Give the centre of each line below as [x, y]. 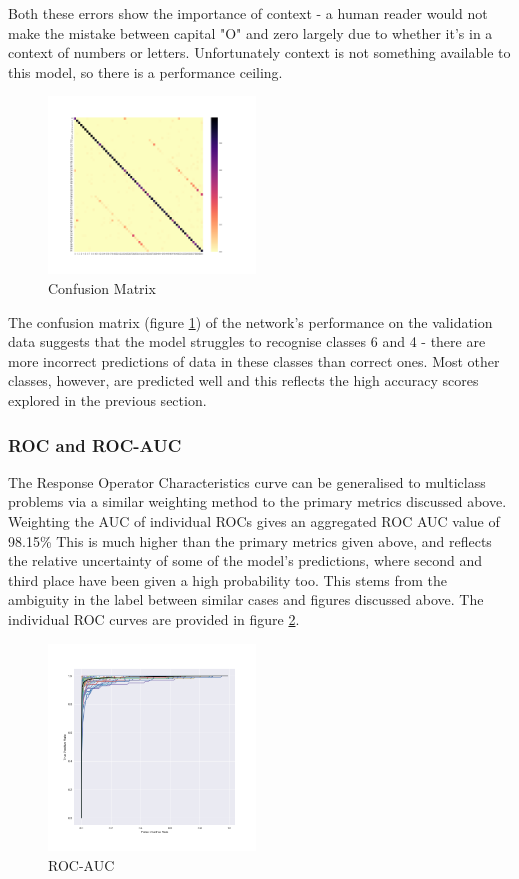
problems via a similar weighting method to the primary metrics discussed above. [257, 501]
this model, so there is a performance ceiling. [145, 71]
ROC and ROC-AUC [95, 444]
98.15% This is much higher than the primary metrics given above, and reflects [250, 540]
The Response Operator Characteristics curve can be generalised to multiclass [247, 481]
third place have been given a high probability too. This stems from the [228, 579]
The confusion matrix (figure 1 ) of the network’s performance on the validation [250, 321]
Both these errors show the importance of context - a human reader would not [248, 13]
